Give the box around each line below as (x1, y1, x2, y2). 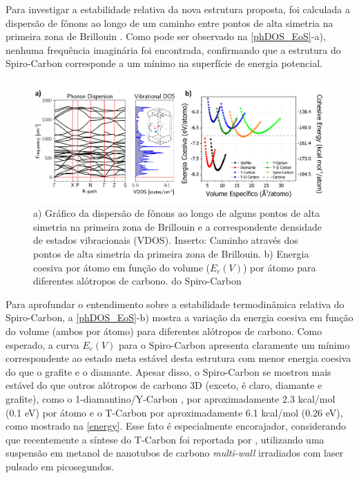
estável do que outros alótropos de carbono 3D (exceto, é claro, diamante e (6, 378, 322, 392)
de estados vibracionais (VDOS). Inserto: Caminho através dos (33, 233, 298, 247)
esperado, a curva (6, 337, 79, 352)
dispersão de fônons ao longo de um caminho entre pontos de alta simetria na (6, 15, 333, 30)
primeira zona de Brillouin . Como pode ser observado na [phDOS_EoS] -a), (6, 29, 326, 44)
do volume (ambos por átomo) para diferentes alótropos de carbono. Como (6, 323, 322, 338)
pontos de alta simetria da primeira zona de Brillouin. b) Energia (33, 246, 309, 260)
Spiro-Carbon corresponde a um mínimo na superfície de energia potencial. (6, 56, 322, 70)
